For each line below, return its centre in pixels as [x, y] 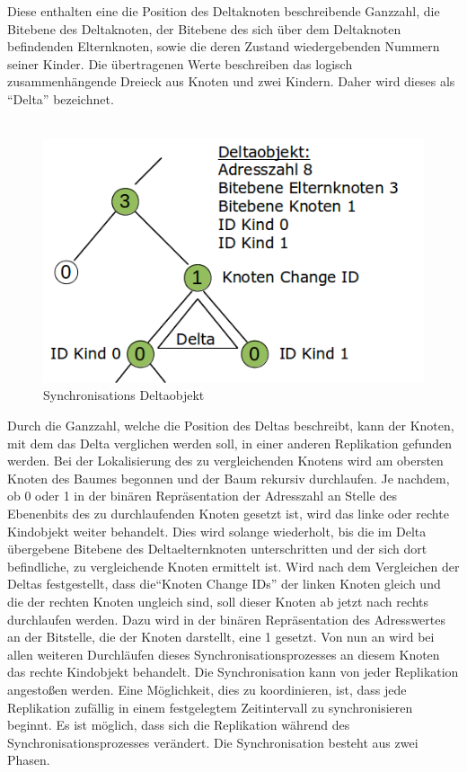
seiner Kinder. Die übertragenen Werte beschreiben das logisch [180, 63]
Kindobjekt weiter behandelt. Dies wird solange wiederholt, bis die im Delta [217, 531]
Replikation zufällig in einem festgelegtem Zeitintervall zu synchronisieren [210, 707]
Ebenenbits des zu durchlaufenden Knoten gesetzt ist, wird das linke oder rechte [228, 514]
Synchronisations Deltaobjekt [124, 395]
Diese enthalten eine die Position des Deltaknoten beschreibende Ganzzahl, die [224, 11]
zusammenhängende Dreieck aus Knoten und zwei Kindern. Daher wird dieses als [231, 81]
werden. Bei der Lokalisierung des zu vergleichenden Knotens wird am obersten [225, 461]
